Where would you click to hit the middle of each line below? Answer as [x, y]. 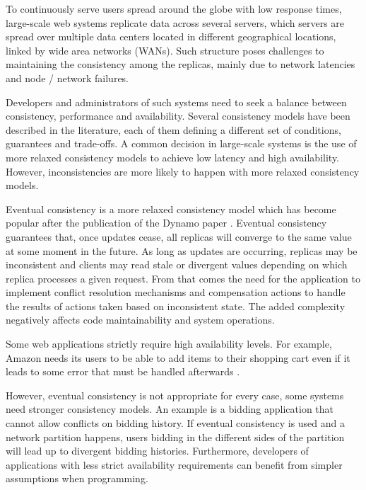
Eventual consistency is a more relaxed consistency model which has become [171, 209]
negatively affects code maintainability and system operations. [140, 320]
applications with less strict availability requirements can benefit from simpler [174, 464]
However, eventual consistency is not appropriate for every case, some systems [175, 395]
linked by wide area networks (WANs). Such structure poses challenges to [165, 50]
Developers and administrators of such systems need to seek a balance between [176, 102]
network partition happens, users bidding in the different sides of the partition [175, 437]
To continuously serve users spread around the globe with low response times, [174, 8]
